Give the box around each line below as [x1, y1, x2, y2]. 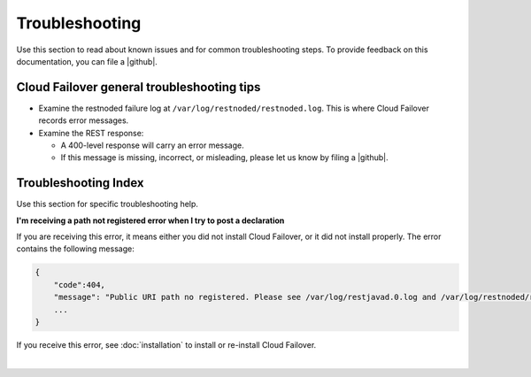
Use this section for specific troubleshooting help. [16, 199, 199, 210]
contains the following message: [16, 243, 135, 254]
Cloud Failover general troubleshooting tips [16, 80, 261, 95]
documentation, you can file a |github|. [16, 56, 158, 66]
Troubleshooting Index [16, 175, 145, 190]
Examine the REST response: [38, 127, 144, 138]
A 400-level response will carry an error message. [60, 140, 244, 150]
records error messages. [38, 115, 129, 126]
